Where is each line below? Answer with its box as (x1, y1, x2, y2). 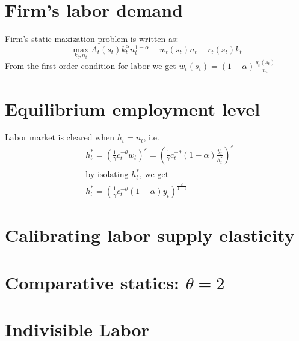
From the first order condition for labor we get (5, 59, 176, 71)
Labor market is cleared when (5, 131, 114, 143)
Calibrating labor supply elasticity (5, 223, 295, 247)
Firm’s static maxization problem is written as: (5, 32, 179, 45)
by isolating (85, 170, 129, 180)
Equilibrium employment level (5, 96, 260, 121)
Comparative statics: (5, 270, 179, 294)
